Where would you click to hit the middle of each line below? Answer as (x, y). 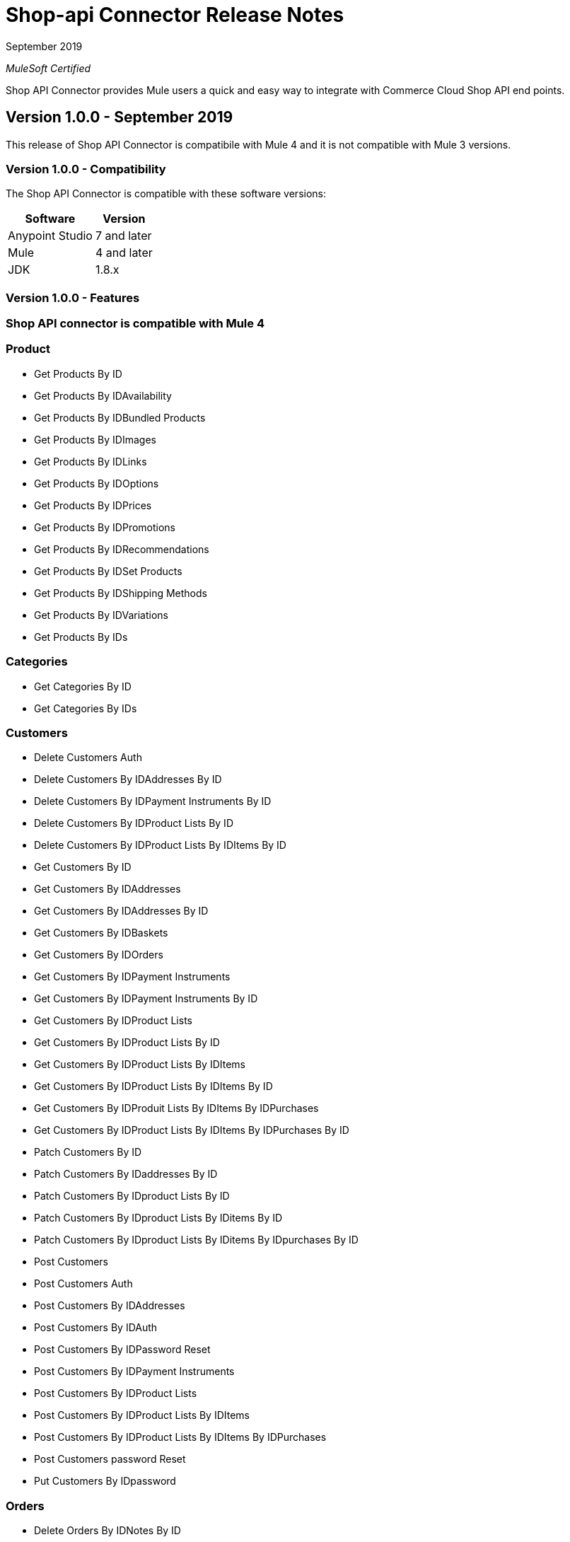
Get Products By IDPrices (93, 505)
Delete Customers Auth (88, 758)
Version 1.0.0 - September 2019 (120, 117)
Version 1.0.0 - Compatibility (86, 169)
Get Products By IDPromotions (105, 527)
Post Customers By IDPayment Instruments (134, 1372)
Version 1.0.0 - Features (73, 297)
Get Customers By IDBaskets (101, 933)
